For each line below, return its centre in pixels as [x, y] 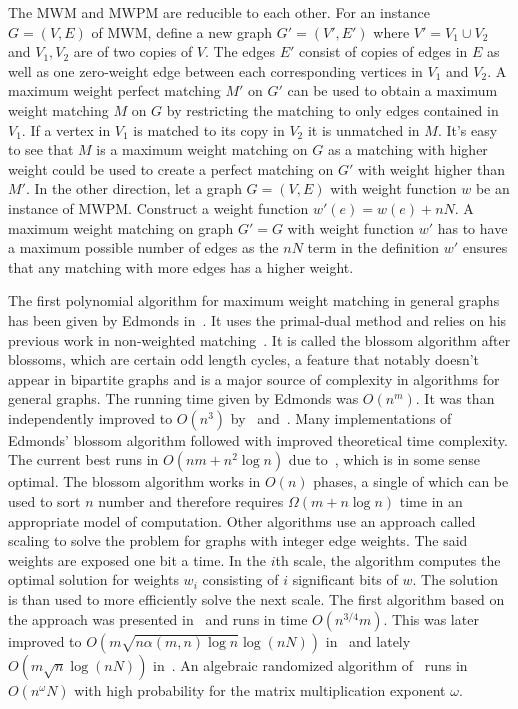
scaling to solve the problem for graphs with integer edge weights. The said [238, 540]
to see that [41, 149]
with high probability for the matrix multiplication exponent [260, 689]
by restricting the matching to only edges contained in [332, 109]
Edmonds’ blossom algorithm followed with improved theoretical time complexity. [258, 439]
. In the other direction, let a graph [133, 188]
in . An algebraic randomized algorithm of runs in [310, 664]
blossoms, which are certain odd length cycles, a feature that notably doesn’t [244, 359]
